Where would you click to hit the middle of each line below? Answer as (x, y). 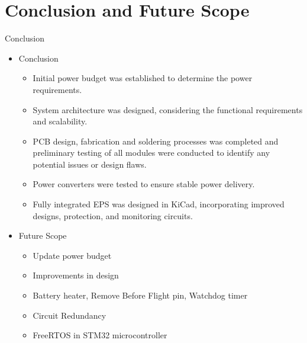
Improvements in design (76, 275)
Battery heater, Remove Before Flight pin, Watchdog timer (140, 295)
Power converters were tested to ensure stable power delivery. (144, 184)
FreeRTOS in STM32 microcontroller (100, 335)
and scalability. (60, 121)
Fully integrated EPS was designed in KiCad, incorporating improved (159, 204)
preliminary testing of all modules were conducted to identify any (151, 153)
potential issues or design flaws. (90, 164)
